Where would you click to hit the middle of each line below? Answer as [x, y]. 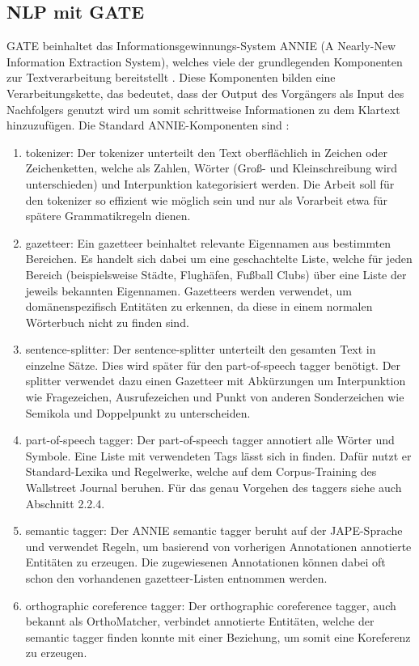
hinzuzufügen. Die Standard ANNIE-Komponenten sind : [148, 125]
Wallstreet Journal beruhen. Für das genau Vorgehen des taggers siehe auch [214, 488]
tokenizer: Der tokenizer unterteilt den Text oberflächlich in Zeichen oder [207, 152]
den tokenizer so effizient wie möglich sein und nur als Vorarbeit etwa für [207, 199]
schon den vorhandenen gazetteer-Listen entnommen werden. [176, 578]
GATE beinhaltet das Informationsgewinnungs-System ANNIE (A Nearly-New [201, 46]
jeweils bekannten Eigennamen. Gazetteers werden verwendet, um [188, 290]
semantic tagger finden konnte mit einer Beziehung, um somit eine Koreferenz [218, 636]
